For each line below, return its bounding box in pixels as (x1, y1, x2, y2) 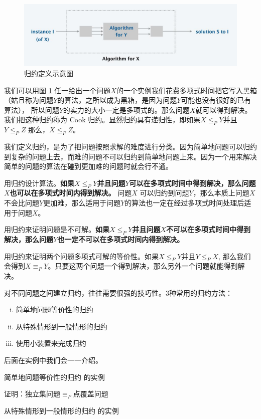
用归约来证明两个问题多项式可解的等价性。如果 (4, 251, 159, 261)
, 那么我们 (218, 251, 251, 261)
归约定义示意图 (24, 68, 73, 78)
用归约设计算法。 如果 (4, 177, 74, 188)
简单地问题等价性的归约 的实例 (4, 371, 105, 382)
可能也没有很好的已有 (181, 95, 251, 105)
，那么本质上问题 (193, 187, 249, 198)
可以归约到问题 (140, 187, 189, 198)
